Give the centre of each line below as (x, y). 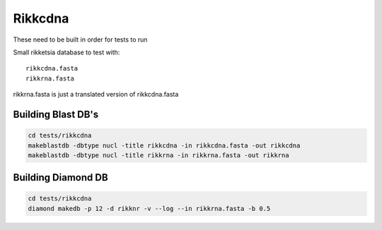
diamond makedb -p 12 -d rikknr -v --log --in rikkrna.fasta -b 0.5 (149, 208)
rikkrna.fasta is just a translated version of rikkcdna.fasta (96, 95)
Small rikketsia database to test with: (66, 52)
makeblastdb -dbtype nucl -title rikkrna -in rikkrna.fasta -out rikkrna (158, 155)
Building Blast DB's (56, 114)
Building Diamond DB (61, 177)
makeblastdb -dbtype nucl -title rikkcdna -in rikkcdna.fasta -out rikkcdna (164, 145)
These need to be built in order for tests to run (80, 40)
